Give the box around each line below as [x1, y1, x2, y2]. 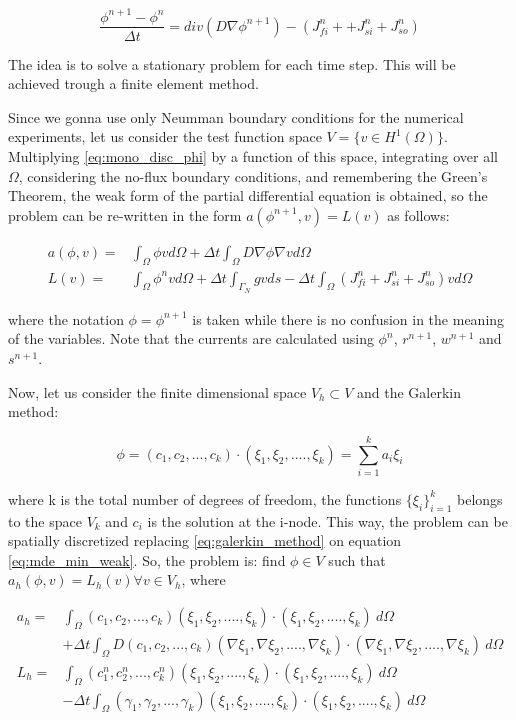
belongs [457, 488, 503, 509]
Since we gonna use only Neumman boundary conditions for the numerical [8, 106, 464, 127]
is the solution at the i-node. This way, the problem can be [147, 510, 508, 531]
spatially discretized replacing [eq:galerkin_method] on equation [8, 530, 402, 551]
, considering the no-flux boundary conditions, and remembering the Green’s [18, 165, 488, 186]
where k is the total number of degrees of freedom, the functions [8, 488, 402, 509]
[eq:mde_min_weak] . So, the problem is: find [8, 549, 286, 570]
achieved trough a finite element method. [8, 73, 259, 94]
